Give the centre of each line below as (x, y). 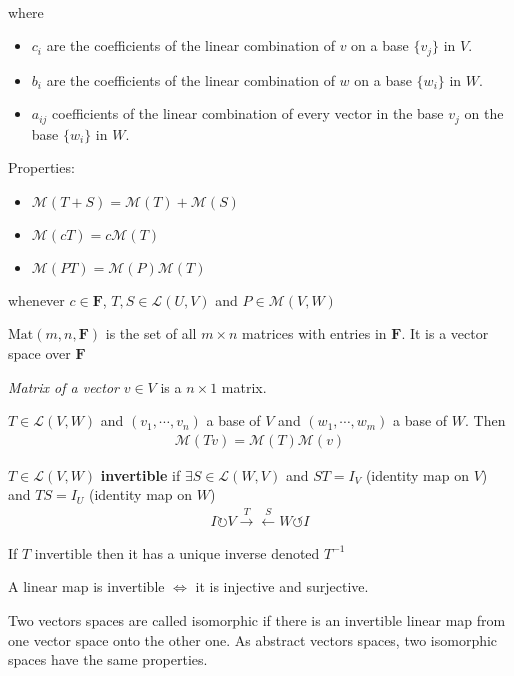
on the (484, 113)
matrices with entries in (314, 333)
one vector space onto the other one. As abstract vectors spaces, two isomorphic (253, 639)
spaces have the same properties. (108, 659)
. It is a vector (445, 333)
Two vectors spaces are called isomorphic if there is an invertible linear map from (257, 620)
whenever (36, 299)
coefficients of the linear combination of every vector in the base (248, 113)
